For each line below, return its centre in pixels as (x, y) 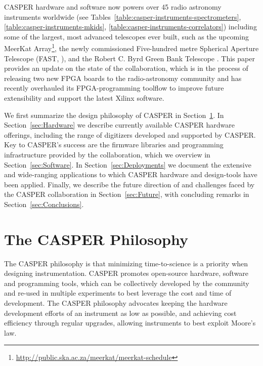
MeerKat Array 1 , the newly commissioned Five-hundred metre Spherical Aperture (131, 48)
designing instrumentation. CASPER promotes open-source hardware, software (126, 273)
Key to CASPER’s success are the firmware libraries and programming (114, 145)
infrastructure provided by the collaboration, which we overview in (107, 154)
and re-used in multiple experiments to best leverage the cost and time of (118, 293)
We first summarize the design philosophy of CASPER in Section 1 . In (114, 115)
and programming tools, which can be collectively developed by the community (127, 283)
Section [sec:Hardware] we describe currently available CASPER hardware (120, 125)
